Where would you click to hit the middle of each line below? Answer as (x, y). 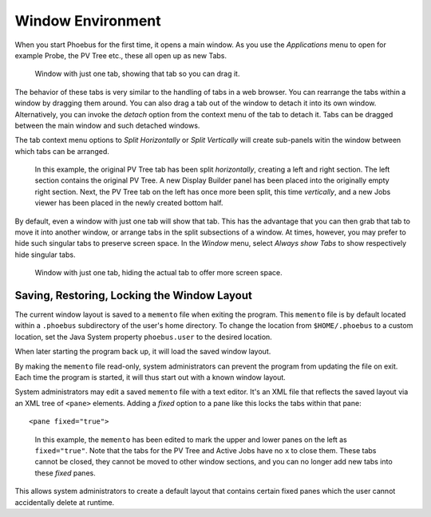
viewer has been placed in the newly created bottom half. (129, 203)
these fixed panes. (65, 473)
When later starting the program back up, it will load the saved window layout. (143, 352)
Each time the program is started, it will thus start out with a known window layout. (150, 377)
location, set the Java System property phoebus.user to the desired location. (144, 337)
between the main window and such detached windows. (107, 125)
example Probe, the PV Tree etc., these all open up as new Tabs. (121, 55)
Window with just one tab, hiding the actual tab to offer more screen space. (158, 273)
